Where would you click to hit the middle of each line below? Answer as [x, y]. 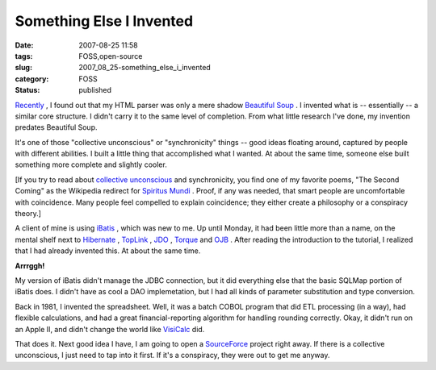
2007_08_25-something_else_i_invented [145, 68]
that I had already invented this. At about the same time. [108, 251]
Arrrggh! [30, 265]
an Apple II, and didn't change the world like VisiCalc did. [110, 329]
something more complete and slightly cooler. [91, 164]
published [95, 90]
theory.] [28, 214]
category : [32, 79]
